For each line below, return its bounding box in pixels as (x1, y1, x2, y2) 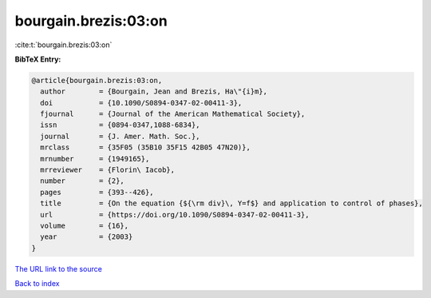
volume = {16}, (40, 221, 129, 230)
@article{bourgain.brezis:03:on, (31, 76, 163, 85)
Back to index (14, 279, 60, 288)
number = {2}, (40, 177, 125, 185)
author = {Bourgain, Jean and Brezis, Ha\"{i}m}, (40, 87, 267, 96)
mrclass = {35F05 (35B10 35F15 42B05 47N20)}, (40, 143, 251, 152)
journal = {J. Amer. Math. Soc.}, (40, 132, 200, 141)
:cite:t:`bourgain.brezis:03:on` (14, 40, 113, 50)
